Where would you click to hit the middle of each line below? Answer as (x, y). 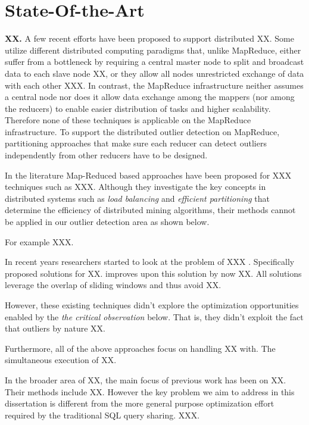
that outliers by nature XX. (55, 328)
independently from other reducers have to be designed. (106, 155)
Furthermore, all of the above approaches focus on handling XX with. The (140, 348)
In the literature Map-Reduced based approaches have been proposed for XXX (148, 175)
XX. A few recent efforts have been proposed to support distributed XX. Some (149, 38)
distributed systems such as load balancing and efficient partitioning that (138, 198)
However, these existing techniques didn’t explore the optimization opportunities (152, 305)
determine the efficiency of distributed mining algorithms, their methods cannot (150, 210)
